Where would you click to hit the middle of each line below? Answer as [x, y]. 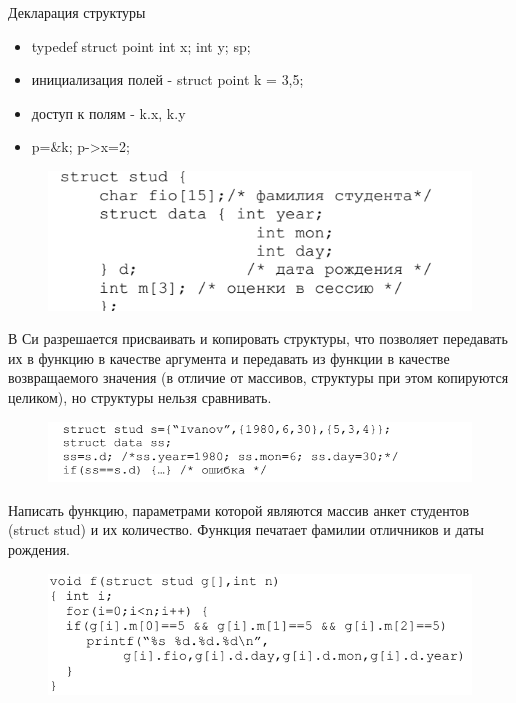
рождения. [39, 549]
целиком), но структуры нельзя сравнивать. [140, 396]
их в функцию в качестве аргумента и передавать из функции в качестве [229, 357]
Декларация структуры [77, 12]
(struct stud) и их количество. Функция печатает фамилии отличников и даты [246, 529]
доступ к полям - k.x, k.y [108, 112]
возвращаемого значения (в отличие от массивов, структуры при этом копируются [258, 377]
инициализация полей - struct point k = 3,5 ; [167, 79]
